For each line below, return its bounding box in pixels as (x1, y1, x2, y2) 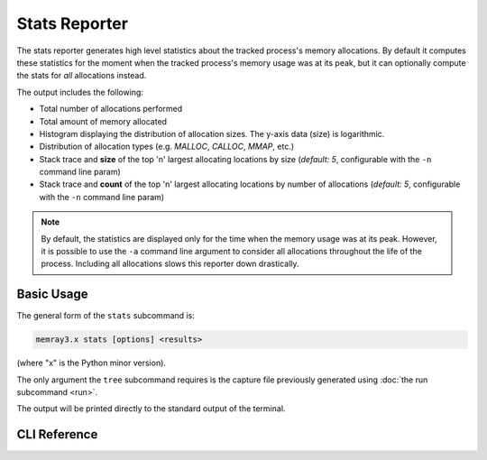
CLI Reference (16, 427, 98, 442)
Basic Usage (16, 287, 88, 302)
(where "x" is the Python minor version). (16, 357, 167, 369)
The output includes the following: (16, 87, 144, 97)
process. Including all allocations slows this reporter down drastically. (41, 258, 299, 270)
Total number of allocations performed (39, 104, 183, 115)
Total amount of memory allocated (39, 115, 167, 126)
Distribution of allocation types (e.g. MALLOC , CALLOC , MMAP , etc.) (39, 141, 295, 152)
